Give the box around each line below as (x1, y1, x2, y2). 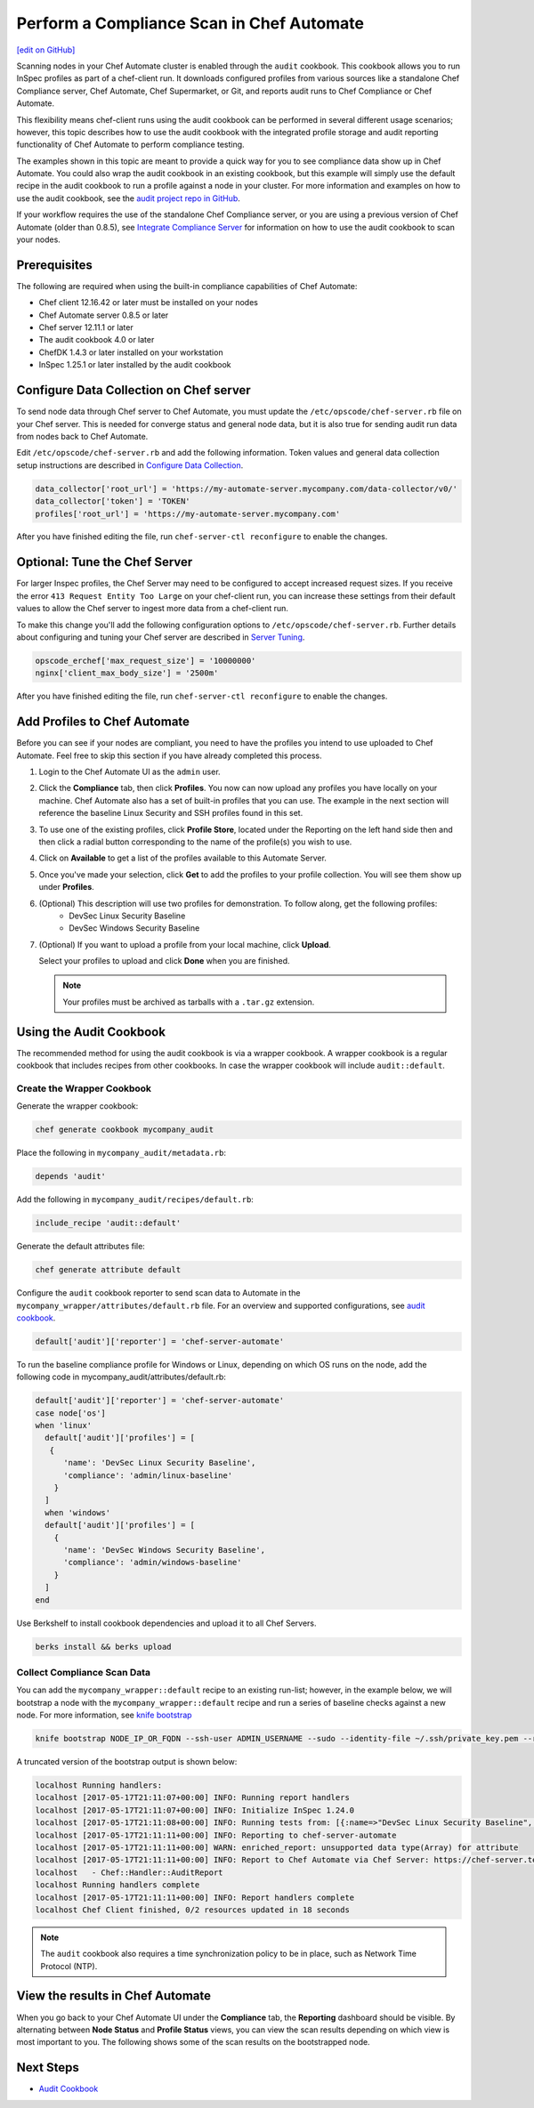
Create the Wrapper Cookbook (16, 1082, 151, 1094)
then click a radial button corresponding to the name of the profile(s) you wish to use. (38, 836, 352, 847)
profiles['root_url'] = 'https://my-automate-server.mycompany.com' (35, 508, 341, 519)
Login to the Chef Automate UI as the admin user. (38, 766, 222, 777)
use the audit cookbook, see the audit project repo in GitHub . (16, 192, 240, 204)
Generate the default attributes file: (16, 1241, 146, 1252)
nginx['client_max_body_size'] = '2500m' (35, 668, 219, 678)
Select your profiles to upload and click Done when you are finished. (38, 956, 290, 966)
